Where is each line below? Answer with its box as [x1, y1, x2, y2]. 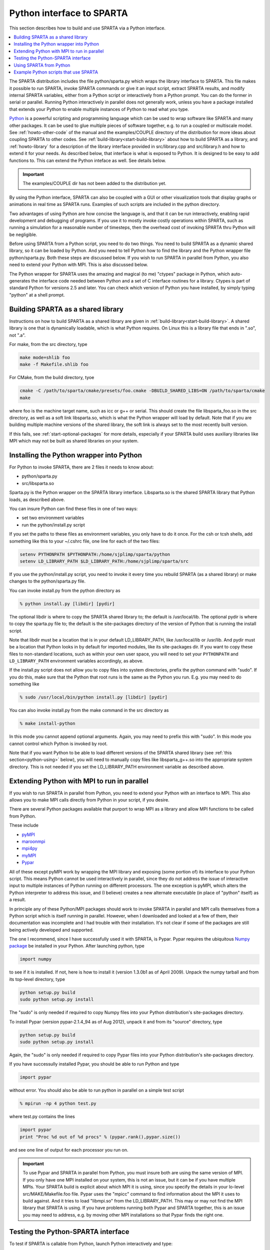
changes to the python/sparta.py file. [9, 578, 86, 584]
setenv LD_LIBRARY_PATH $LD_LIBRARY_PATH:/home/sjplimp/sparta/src [19, 558, 189, 564]
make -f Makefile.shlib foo [19, 361, 88, 367]
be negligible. [9, 231, 37, 237]
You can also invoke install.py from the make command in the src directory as [9, 707, 169, 713]
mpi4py [21, 845, 37, 851]
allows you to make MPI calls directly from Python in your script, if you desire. [9, 797, 169, 803]
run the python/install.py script [21, 521, 85, 527]
